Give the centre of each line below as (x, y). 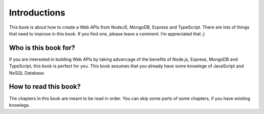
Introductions (37, 13)
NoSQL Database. (27, 73)
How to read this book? (45, 87)
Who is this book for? (42, 48)
